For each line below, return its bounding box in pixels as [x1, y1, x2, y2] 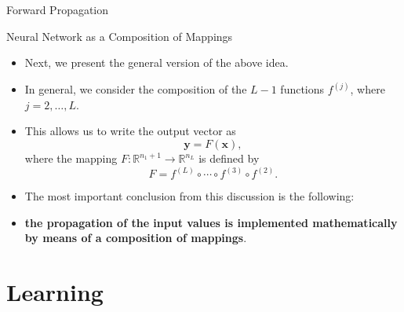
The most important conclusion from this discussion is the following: [24, 188, 355, 204]
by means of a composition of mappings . [24, 229, 247, 246]
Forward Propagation [6, 2, 109, 17]
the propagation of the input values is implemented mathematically [24, 214, 398, 230]
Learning [6, 276, 104, 307]
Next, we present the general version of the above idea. [24, 54, 289, 71]
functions [280, 81, 325, 97]
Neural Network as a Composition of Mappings [6, 28, 233, 44]
